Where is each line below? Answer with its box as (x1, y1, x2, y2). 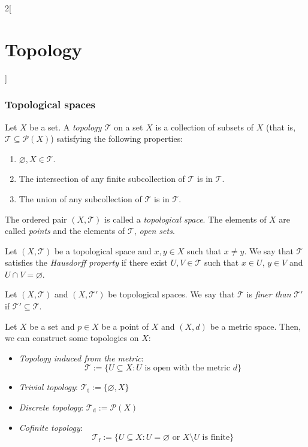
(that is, (265, 120, 296, 133)
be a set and (29, 320, 75, 332)
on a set (114, 120, 143, 133)
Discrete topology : (19, 401, 84, 413)
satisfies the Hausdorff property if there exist (5, 256, 168, 269)
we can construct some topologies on (5, 332, 139, 344)
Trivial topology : (19, 381, 78, 393)
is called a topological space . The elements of (104, 212, 267, 225)
